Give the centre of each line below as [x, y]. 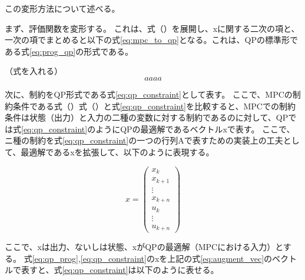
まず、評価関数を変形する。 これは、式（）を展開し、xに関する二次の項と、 [152, 28]
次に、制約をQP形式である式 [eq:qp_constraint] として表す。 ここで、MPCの [149, 94]
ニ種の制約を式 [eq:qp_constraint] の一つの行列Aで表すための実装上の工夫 [144, 140]
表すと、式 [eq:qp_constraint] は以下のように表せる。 [120, 270]
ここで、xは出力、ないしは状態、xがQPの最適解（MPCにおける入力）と [144, 247]
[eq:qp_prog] [55, 258]
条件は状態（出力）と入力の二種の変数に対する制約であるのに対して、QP [147, 117]
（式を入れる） [34, 71]
